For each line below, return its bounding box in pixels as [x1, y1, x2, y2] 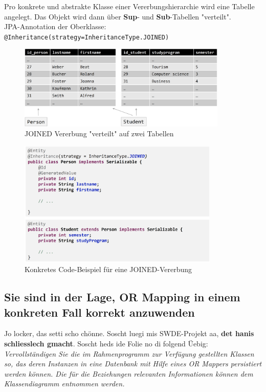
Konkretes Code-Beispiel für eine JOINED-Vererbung [25, 264, 192, 275]
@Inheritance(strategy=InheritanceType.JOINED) [4, 33, 169, 41]
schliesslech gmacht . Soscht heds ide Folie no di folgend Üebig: [4, 338, 208, 348]
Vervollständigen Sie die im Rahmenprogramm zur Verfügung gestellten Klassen [4, 348, 254, 359]
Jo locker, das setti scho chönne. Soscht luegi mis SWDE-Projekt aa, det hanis [4, 328, 254, 339]
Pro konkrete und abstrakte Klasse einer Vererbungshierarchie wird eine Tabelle [4, 1, 255, 11]
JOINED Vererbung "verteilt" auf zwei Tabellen [25, 128, 174, 139]
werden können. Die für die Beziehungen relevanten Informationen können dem [4, 368, 253, 379]
